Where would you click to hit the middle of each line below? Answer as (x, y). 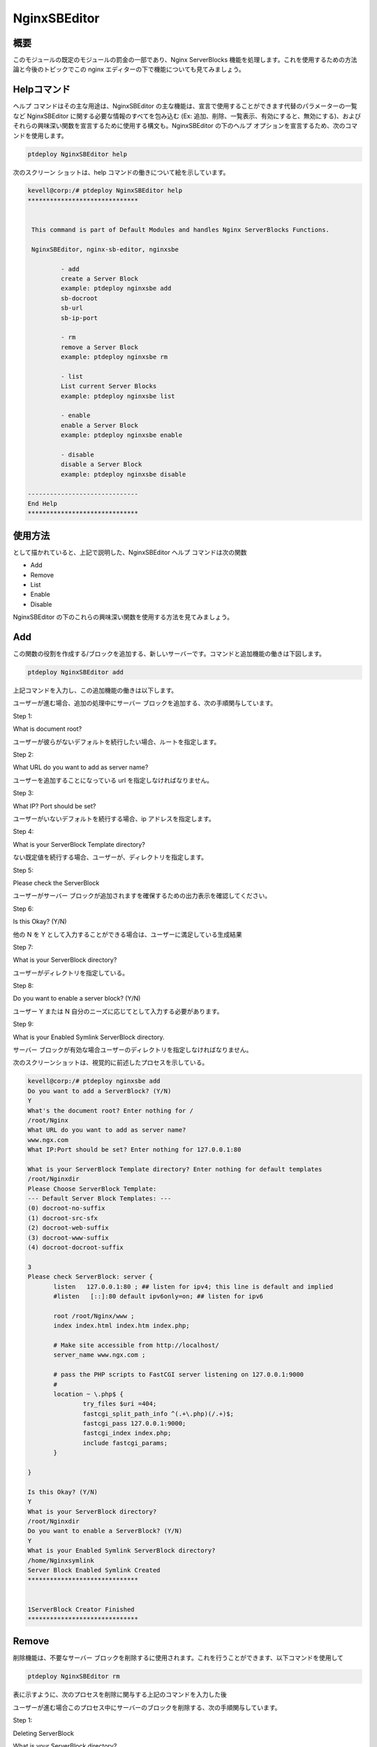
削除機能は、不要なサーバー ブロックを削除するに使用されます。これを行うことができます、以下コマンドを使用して (178, 1658)
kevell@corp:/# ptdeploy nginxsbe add (94, 1081)
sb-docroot (79, 298)
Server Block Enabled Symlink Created (94, 1570)
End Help (43, 503)
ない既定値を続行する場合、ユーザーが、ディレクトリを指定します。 (110, 857)
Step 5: (23, 870)
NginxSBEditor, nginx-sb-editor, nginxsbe (105, 249)
